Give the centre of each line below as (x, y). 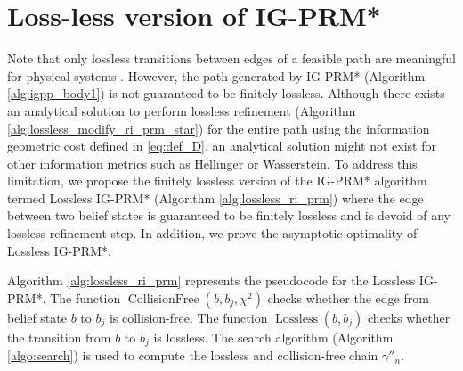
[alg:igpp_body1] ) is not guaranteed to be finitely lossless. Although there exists (226, 93)
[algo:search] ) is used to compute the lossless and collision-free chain (193, 355)
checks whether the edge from (348, 297)
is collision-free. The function (188, 317)
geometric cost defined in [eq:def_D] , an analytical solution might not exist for (222, 146)
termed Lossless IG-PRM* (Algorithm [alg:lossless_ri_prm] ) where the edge (215, 198)
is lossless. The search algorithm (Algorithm (273, 337)
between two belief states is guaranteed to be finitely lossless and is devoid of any (229, 215)
